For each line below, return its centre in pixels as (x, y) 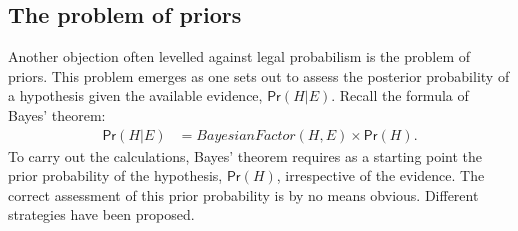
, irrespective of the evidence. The (380, 175)
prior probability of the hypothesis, (115, 175)
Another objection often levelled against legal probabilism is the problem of (239, 56)
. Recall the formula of (400, 95)
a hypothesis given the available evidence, (135, 95)
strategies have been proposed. (101, 214)
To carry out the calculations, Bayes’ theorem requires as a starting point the (245, 155)
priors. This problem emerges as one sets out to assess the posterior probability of (259, 75)
